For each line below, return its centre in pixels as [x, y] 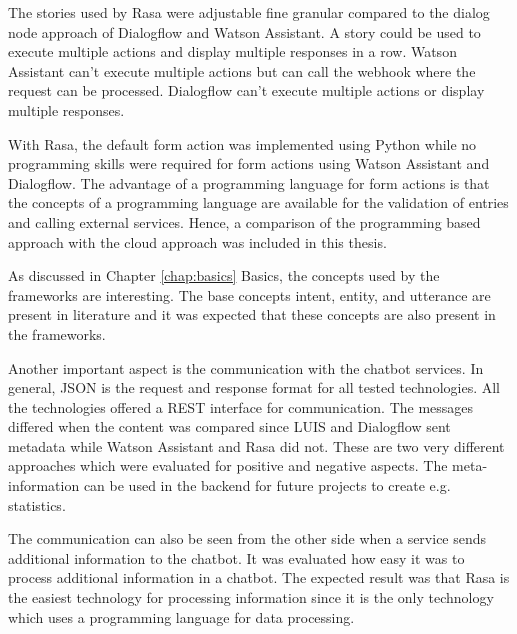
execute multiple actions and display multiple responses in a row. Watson [232, 51]
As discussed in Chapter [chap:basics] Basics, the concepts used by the [224, 275]
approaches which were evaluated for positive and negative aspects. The [228, 465]
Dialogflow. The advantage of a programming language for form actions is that [249, 182]
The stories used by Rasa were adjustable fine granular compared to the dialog [249, 12]
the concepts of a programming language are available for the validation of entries [258, 202]
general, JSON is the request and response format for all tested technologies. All [254, 387]
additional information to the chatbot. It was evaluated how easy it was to [236, 557]
